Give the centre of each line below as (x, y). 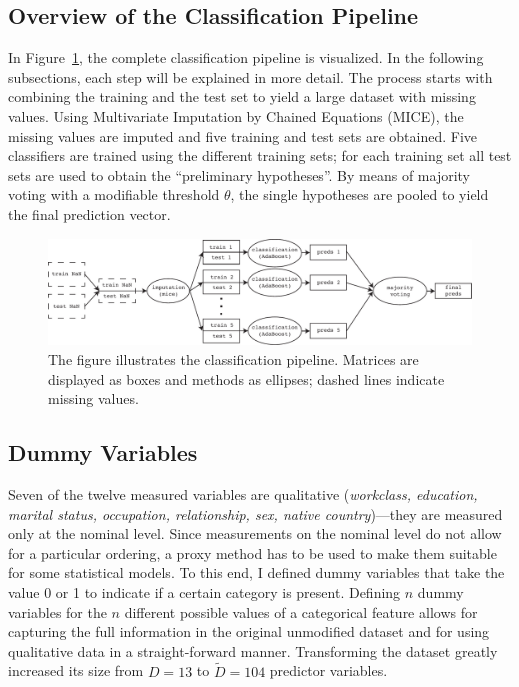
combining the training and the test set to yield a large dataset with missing (242, 96)
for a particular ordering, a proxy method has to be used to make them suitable (252, 552)
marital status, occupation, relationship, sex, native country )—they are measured (255, 513)
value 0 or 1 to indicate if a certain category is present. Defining (204, 591)
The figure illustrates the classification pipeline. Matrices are (233, 358)
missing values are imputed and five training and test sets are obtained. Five (242, 135)
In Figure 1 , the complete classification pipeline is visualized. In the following (246, 57)
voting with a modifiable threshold (114, 194)
